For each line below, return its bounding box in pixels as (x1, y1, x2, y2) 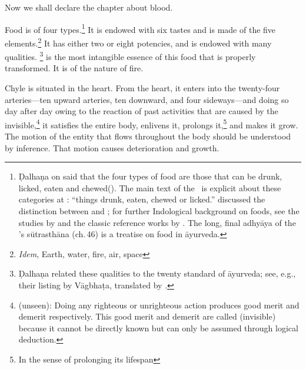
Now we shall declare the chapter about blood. (5, 1, 173, 13)
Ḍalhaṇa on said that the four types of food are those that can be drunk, (18, 170, 282, 182)
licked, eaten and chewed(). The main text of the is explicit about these (18, 181, 281, 194)
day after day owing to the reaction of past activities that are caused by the (5, 105, 278, 117)
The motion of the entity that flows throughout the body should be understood (5, 129, 291, 142)
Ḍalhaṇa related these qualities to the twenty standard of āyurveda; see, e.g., (18, 267, 296, 280)
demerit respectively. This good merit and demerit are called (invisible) (18, 310, 276, 323)
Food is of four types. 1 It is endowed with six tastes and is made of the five (5, 21, 276, 35)
